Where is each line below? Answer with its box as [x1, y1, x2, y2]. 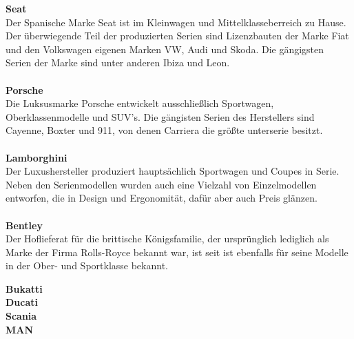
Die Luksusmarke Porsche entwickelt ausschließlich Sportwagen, [6, 96, 274, 110]
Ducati [6, 295, 38, 309]
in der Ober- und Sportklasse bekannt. [6, 258, 168, 273]
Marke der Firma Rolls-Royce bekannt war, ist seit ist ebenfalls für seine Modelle [6, 244, 348, 259]
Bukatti [6, 281, 43, 296]
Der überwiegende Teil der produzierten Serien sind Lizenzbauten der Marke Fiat [6, 28, 349, 43]
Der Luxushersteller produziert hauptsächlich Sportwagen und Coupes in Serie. [6, 164, 340, 178]
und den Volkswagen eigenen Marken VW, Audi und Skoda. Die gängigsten [6, 41, 324, 56]
